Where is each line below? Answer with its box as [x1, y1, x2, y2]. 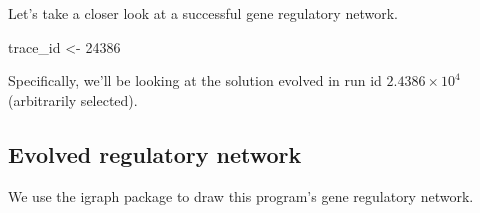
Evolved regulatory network [8, 138, 302, 169]
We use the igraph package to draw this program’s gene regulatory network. [8, 185, 474, 206]
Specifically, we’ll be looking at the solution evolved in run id [8, 70, 382, 91]
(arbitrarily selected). [8, 89, 138, 110]
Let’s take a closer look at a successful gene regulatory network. [8, 3, 398, 23]
